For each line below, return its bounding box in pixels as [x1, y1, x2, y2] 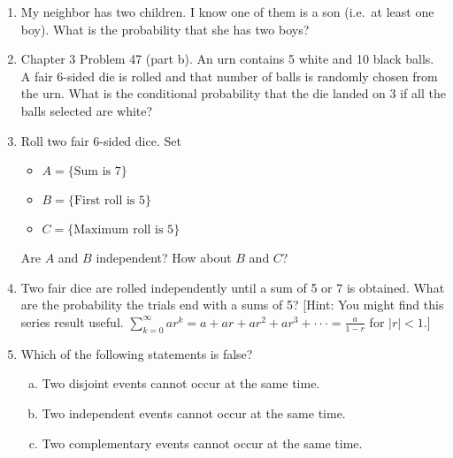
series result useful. [20, 312, 124, 331]
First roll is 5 [73, 195, 145, 208]
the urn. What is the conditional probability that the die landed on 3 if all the [20, 84, 446, 103]
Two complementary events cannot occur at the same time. [42, 433, 363, 452]
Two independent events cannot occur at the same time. [42, 403, 346, 422]
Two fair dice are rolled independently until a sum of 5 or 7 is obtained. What [20, 278, 445, 296]
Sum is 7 [73, 165, 121, 179]
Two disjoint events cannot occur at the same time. [42, 374, 320, 393]
